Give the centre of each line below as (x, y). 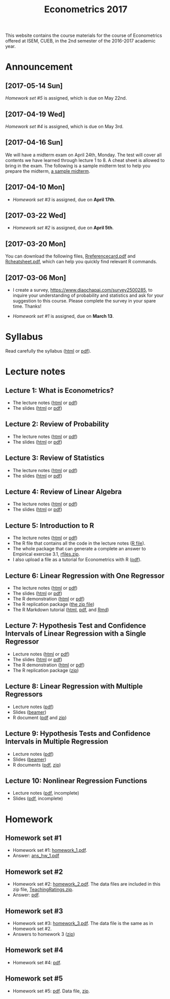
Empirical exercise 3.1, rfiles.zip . (46, 554)
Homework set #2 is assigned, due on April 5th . (63, 228)
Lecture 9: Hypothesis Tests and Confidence (78, 734)
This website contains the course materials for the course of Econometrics (84, 36)
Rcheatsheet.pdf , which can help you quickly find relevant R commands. (81, 262)
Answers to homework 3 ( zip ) (44, 934)
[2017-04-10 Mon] (35, 187)
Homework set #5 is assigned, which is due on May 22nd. (66, 98)
